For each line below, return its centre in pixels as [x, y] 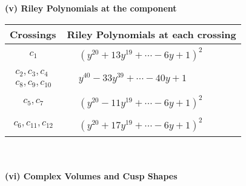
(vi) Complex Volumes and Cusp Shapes [91, 176]
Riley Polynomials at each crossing [151, 34]
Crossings [33, 34]
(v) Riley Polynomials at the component [91, 8]
